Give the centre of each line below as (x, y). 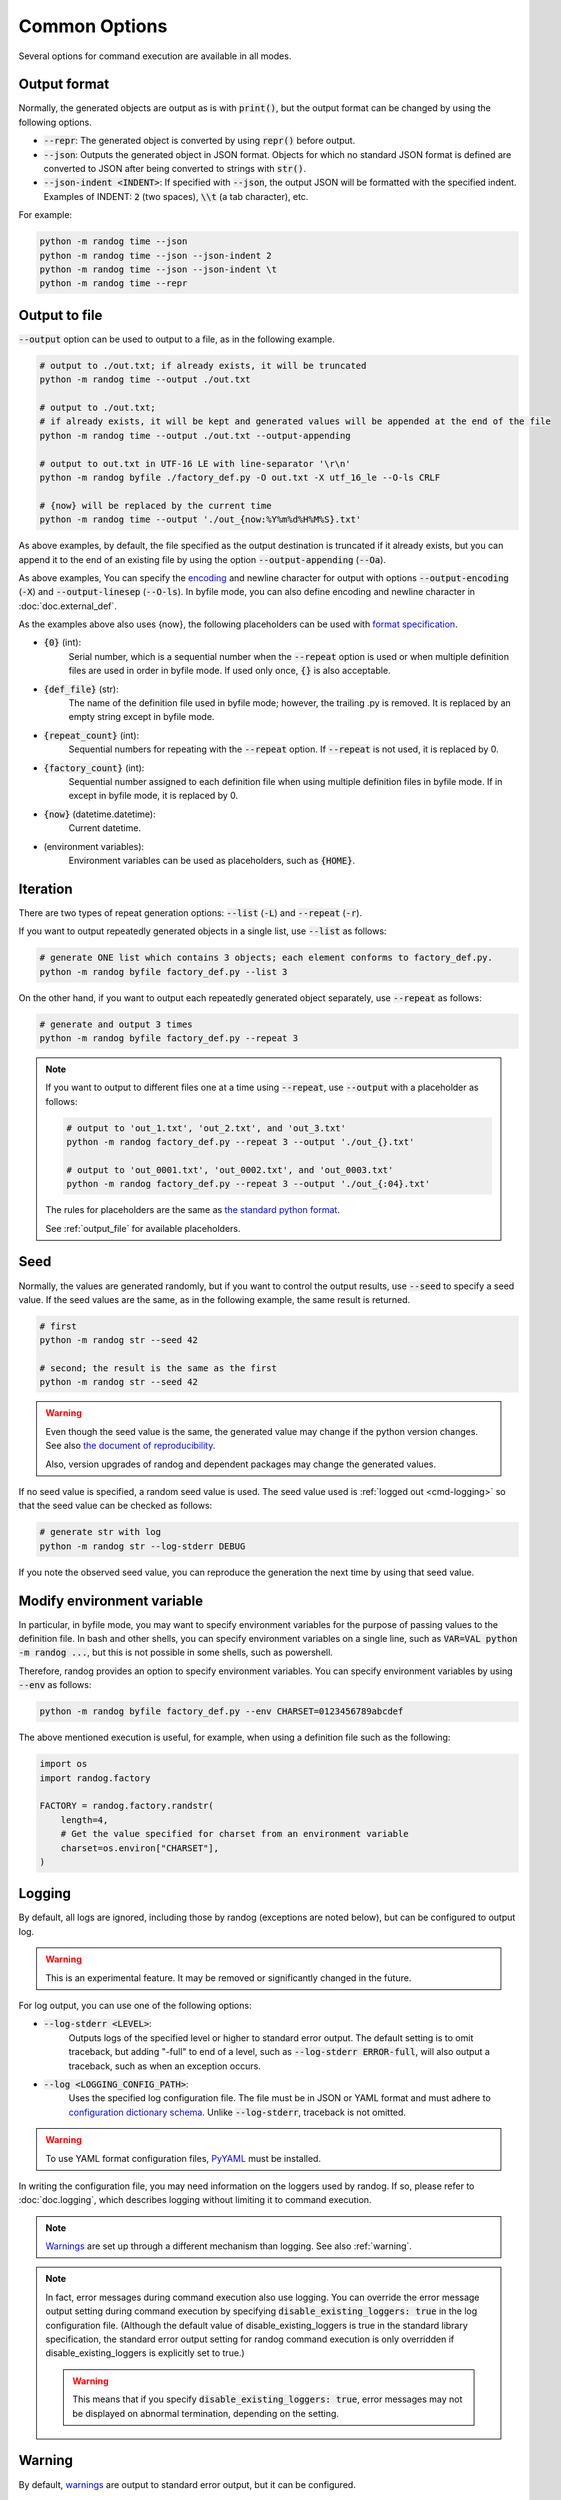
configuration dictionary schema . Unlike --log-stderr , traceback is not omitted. (237, 2112)
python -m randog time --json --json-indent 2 (155, 255)
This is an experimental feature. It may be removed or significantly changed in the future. (228, 1977)
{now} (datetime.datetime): (99, 814)
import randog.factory (95, 1778)
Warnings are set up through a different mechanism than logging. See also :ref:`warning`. (228, 2246)
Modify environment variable (111, 1600)
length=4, (84, 1819)
